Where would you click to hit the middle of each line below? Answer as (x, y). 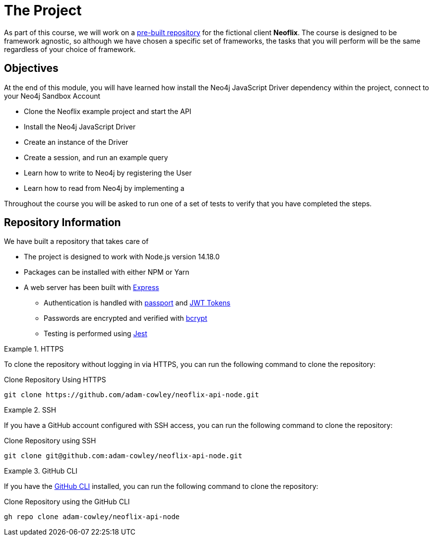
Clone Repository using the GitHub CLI (67, 502)
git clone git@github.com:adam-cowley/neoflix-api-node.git (123, 456)
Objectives (31, 68)
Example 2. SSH (30, 410)
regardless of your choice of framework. (70, 49)
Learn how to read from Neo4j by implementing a (104, 188)
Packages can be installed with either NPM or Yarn (107, 272)
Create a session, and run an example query (96, 157)
